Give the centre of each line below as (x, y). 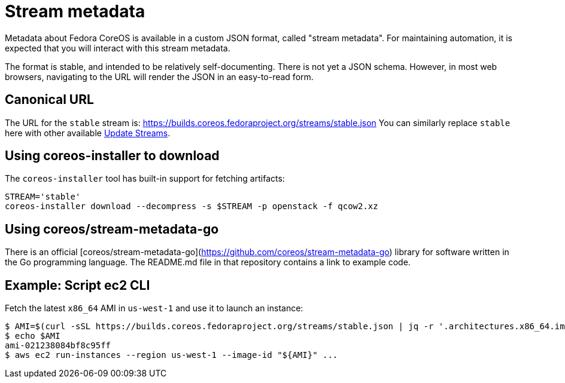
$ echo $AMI (33, 336)
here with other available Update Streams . (88, 133)
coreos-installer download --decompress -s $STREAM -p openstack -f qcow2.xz (192, 206)
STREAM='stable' (43, 197)
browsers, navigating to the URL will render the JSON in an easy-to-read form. (159, 76)
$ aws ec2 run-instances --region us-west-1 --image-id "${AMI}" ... (171, 355)
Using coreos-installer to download (112, 156)
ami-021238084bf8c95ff (58, 346)
